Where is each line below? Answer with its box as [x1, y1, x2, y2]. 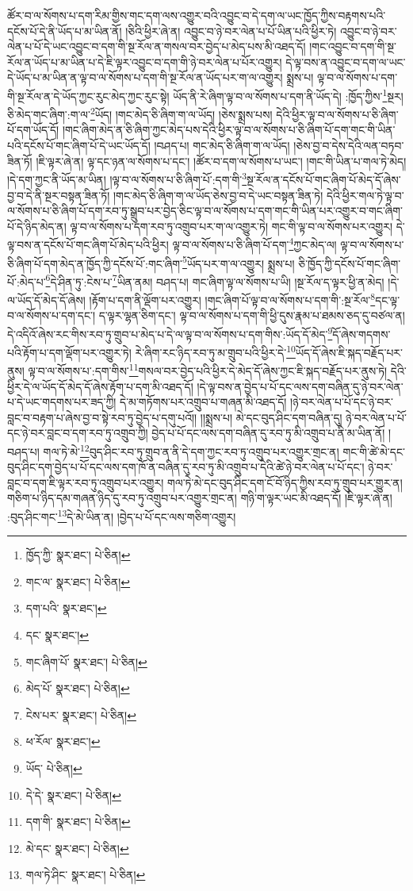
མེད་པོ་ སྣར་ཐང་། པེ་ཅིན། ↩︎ [25, 680, 130, 697]
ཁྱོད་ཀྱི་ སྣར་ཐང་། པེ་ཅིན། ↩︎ [25, 547, 131, 563]
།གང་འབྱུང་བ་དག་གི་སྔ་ [309, 38, 396, 55]
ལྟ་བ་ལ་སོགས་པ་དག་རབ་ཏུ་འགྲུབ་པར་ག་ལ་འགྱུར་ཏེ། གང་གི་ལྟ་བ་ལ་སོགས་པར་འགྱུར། [70, 217, 392, 234]
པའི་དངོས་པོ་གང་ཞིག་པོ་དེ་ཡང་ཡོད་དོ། [7, 137, 151, 154]
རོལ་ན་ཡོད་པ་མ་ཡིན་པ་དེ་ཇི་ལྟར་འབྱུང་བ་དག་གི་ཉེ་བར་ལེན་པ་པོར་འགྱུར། [7, 53, 282, 70]
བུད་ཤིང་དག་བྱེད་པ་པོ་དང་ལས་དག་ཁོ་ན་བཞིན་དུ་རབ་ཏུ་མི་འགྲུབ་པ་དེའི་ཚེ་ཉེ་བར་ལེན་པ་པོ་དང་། [7, 459, 365, 475]
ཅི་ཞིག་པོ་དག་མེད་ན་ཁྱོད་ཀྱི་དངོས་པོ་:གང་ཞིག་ [7, 255, 183, 271]
